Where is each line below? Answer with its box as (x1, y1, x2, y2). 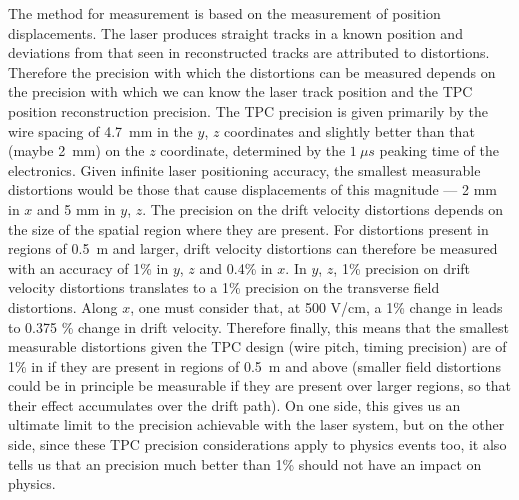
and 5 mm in (37, 198, 116, 219)
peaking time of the (379, 140, 499, 161)
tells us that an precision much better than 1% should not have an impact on (8, 453, 482, 474)
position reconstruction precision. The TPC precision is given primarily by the (8, 100, 488, 121)
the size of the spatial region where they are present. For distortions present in (8, 218, 489, 239)
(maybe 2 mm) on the (8, 140, 145, 161)
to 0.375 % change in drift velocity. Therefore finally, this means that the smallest (8, 316, 509, 337)
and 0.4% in (199, 257, 273, 278)
